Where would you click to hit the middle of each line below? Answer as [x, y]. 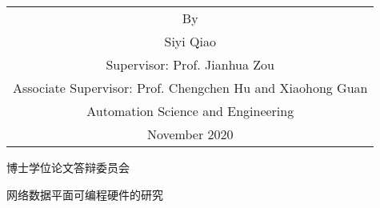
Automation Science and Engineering [190, 111]
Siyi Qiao [190, 41]
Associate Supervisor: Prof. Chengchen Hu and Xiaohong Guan [190, 88]
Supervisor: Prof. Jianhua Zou [190, 64]
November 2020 [190, 134]
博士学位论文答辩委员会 [68, 167]
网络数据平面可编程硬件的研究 [85, 194]
